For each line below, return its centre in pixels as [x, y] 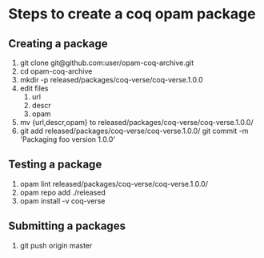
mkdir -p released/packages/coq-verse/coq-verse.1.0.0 [111, 80]
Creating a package [58, 44]
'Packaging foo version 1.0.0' [68, 139]
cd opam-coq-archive [56, 71]
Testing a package [55, 165]
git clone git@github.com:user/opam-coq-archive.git [107, 62]
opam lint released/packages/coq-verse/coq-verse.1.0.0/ [114, 183]
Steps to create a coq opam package [132, 14]
